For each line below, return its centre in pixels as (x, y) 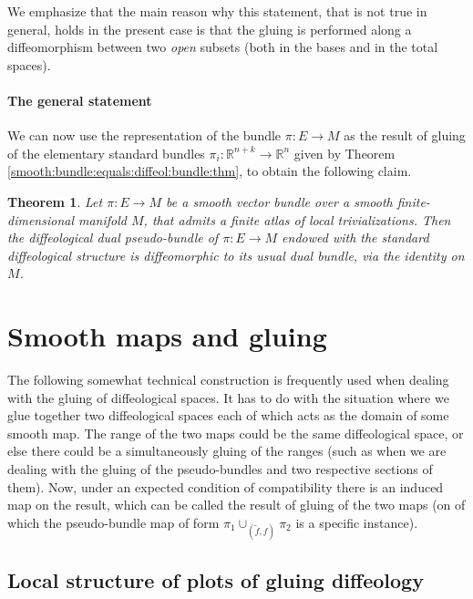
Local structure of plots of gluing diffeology (216, 580)
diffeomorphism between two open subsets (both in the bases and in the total (223, 47)
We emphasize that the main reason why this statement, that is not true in (217, 11)
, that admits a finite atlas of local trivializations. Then (297, 219)
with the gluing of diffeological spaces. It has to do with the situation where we (228, 397)
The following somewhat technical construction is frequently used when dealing (228, 380)
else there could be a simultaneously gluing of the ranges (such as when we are (227, 451)
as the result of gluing (405, 135)
